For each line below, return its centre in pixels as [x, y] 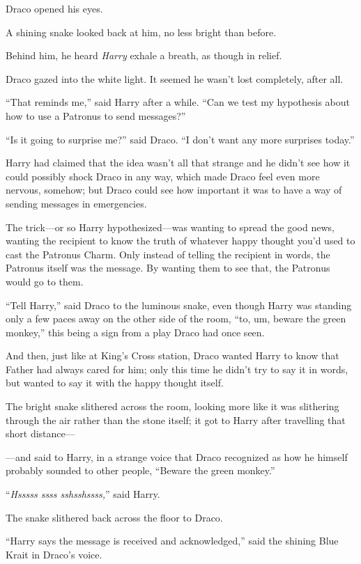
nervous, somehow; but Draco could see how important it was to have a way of [174, 190]
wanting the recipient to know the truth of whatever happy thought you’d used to [180, 241]
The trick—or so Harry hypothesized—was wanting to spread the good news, [170, 227]
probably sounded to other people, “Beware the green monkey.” [140, 470]
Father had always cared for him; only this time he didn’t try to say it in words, [177, 369]
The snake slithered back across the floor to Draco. [114, 517]
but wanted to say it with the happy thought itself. [115, 383]
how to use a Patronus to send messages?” [96, 115]
